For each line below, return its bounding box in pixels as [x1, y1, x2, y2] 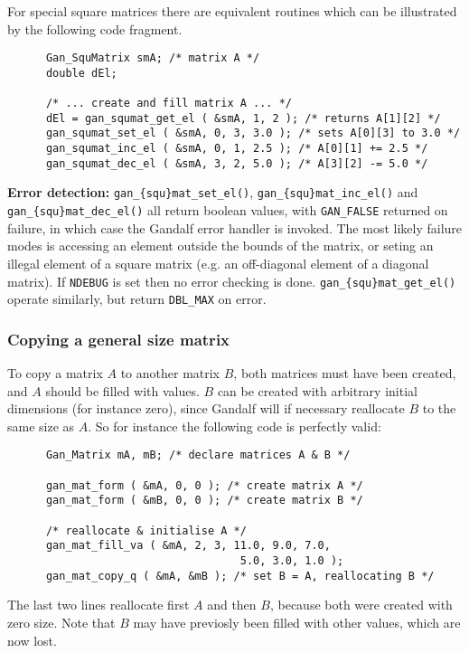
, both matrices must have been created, [233, 364, 456, 383]
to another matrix [120, 364, 220, 383]
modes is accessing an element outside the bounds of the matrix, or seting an [7, 236, 434, 255]
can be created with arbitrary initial [217, 381, 417, 400]
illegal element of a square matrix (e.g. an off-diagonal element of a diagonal [7, 253, 429, 272]
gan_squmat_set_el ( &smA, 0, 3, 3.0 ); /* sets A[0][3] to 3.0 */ [45, 127, 461, 140]
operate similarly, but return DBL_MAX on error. [7, 289, 267, 308]
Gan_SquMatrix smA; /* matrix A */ [45, 52, 260, 65]
